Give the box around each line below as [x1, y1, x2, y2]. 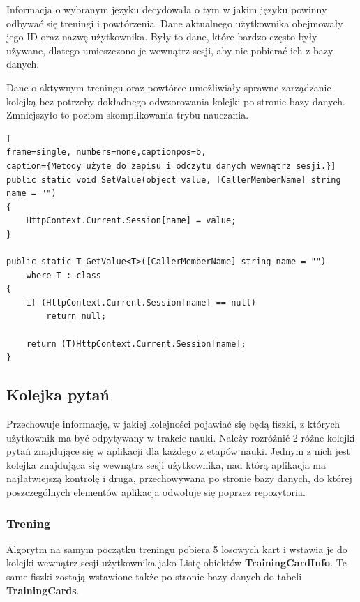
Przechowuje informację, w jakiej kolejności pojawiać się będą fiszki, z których [6, 416, 340, 431]
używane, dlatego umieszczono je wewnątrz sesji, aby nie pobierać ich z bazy [6, 43, 333, 57]
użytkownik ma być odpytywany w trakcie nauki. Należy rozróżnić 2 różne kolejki [6, 430, 355, 444]
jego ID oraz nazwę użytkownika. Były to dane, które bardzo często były [6, 29, 317, 44]
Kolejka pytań [6, 384, 110, 405]
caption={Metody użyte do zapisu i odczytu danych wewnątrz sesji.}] [6, 160, 336, 171]
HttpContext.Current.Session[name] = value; [26, 216, 237, 226]
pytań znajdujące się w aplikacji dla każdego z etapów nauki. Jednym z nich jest [6, 444, 351, 458]
